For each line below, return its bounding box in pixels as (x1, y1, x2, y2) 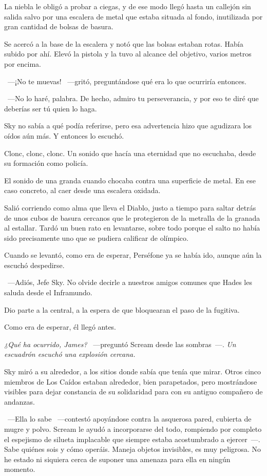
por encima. (4, 58, 41, 69)
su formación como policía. (4, 158, 88, 168)
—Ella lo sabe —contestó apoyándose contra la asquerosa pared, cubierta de (7, 413, 252, 424)
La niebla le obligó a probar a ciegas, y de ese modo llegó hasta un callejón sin (4, 1, 251, 11)
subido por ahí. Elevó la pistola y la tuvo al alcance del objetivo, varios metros (4, 48, 252, 59)
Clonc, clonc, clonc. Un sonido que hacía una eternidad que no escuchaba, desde (4, 147, 256, 158)
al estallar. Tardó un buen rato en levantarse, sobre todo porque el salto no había (4, 222, 260, 233)
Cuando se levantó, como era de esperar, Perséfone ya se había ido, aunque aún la (4, 250, 262, 260)
